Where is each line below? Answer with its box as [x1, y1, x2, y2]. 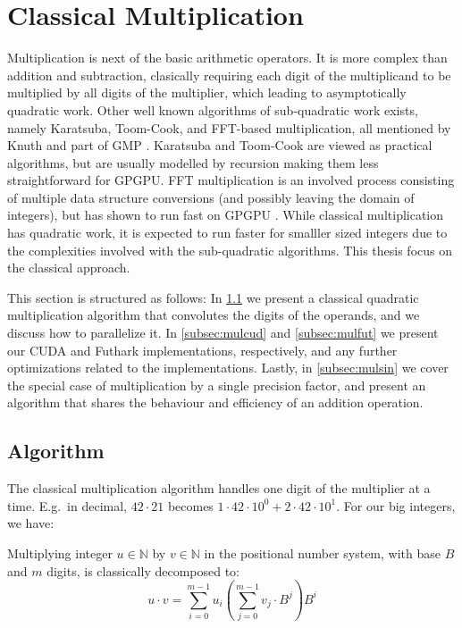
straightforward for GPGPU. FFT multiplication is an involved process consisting [7, 171, 455, 189]
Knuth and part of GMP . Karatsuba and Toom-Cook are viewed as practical [7, 136, 433, 155]
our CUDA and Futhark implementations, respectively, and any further [7, 340, 398, 359]
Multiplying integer [7, 543, 113, 562]
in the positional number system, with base [204, 543, 441, 562]
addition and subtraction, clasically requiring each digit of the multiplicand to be [7, 65, 451, 84]
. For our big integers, [336, 496, 456, 515]
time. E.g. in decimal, [7, 496, 127, 515]
